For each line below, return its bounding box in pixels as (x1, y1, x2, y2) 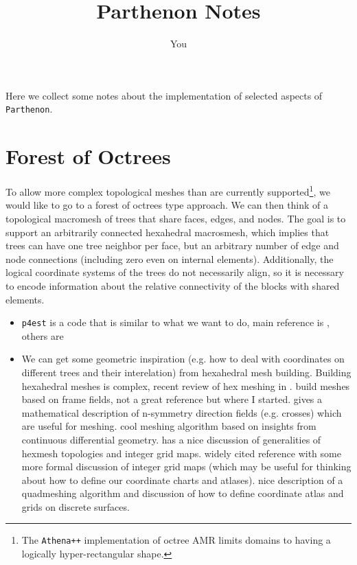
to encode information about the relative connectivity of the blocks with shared (5, 278, 340, 292)
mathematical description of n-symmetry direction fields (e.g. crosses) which (21, 405, 342, 419)
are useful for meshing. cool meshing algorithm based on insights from (21, 419, 316, 433)
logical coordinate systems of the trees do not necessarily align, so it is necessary (5, 265, 344, 279)
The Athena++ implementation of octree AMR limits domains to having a (21, 533, 331, 547)
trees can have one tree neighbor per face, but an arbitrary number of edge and (5, 238, 339, 253)
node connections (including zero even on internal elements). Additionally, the (5, 251, 334, 266)
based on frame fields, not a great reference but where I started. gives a (21, 392, 323, 406)
